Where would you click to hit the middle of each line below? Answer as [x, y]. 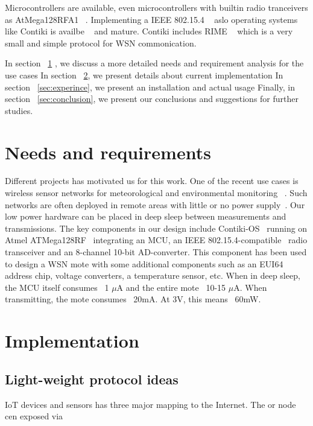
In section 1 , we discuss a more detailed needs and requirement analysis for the [154, 63]
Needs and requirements [108, 152]
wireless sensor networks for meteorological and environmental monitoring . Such [156, 193]
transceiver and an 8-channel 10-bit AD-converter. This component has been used [156, 252]
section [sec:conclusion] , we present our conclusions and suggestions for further [152, 99]
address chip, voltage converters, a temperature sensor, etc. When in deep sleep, [153, 275]
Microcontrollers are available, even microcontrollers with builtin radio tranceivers [156, 7]
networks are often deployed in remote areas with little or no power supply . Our [155, 204]
